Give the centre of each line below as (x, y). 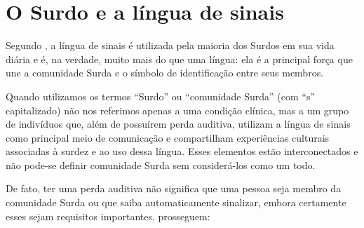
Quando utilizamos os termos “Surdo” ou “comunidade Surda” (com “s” (161, 96)
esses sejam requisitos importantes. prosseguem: (108, 216)
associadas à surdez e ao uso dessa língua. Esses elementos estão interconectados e (182, 151)
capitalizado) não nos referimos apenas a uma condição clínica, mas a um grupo (177, 110)
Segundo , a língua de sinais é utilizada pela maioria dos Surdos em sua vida (170, 45)
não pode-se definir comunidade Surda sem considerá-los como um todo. (161, 165)
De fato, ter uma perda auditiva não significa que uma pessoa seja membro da (174, 188)
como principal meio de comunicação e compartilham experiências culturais (168, 137)
